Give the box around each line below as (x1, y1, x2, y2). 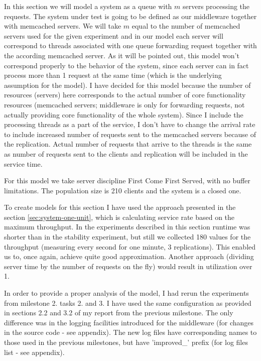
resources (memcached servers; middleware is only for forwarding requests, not (4, 99, 245, 109)
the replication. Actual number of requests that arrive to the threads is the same (4, 139, 252, 149)
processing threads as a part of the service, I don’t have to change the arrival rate (4, 119, 255, 130)
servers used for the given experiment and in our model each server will (4, 30, 223, 41)
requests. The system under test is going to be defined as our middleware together (4, 11, 257, 21)
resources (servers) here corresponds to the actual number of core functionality (4, 89, 246, 100)
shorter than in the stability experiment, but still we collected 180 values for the (4, 231, 251, 242)
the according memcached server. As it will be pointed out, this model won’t (4, 50, 239, 60)
